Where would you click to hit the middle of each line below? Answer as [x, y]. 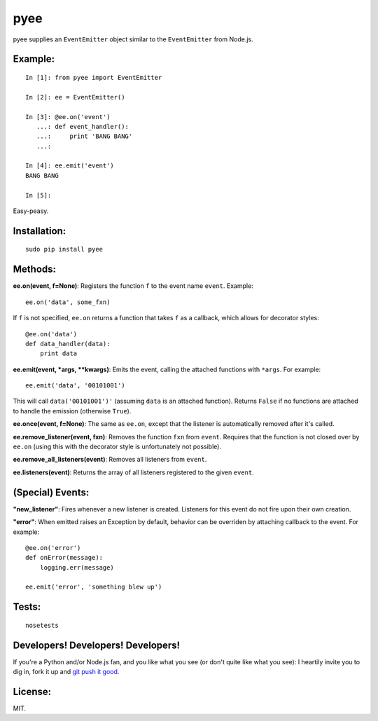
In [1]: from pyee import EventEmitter [94, 77]
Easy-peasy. [31, 211]
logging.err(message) [77, 567]
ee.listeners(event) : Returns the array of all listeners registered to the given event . [134, 472]
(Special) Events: [51, 492]
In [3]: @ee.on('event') [68, 117]
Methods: [34, 269]
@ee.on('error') [53, 548]
